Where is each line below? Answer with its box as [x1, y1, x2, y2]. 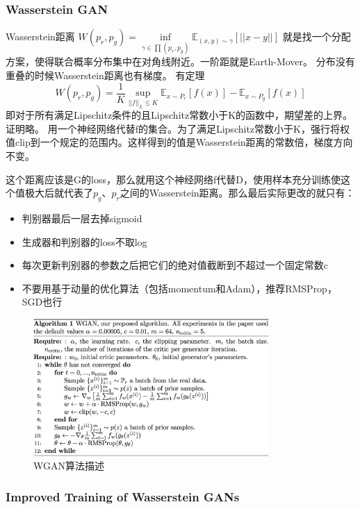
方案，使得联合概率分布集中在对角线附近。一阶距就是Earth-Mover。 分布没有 [6, 54, 355, 69]
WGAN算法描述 [33, 458, 104, 473]
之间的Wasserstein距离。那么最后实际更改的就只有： [120, 185, 355, 200]
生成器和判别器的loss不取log [22, 234, 147, 249]
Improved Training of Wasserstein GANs [6, 487, 240, 505]
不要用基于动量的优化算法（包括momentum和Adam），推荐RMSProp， [22, 281, 337, 295]
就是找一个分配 [282, 29, 351, 44]
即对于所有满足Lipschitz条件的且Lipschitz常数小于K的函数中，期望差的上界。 [6, 108, 353, 122]
